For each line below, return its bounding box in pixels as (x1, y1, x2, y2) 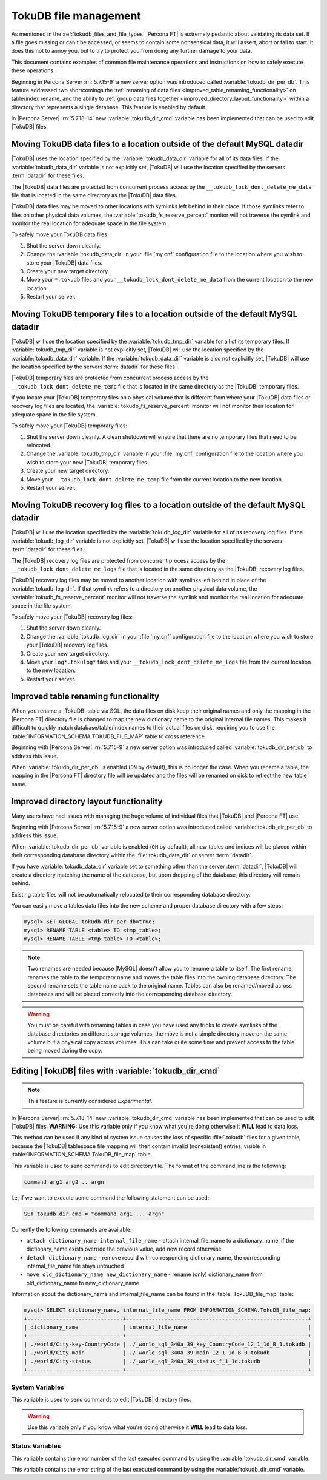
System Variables (11, 1383, 65, 1391)
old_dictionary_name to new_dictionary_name (26, 1279, 139, 1286)
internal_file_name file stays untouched (26, 1263, 124, 1270)
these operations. (11, 67, 55, 74)
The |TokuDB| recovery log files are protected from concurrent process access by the (11, 557, 226, 564)
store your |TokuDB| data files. (26, 259, 103, 266)
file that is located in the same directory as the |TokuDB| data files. (11, 191, 177, 199)
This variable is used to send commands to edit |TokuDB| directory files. (11, 1396, 191, 1403)
